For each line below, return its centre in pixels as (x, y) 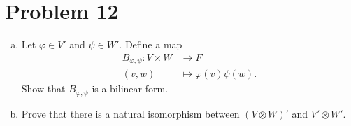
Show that (43, 89)
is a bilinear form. (130, 89)
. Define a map (151, 44)
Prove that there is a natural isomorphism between (130, 113)
